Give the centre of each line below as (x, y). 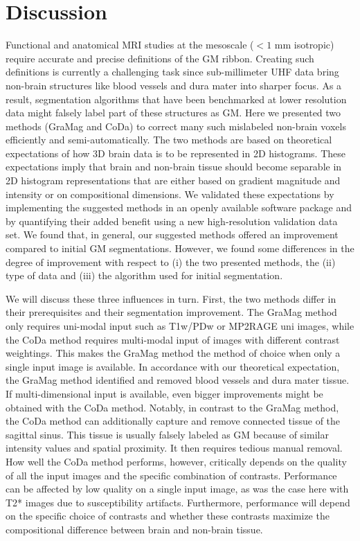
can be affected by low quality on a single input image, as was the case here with (177, 489)
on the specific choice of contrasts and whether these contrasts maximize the (168, 516)
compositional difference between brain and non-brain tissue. (134, 529)
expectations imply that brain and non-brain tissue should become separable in (174, 167)
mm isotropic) (304, 45)
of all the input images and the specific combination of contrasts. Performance (171, 475)
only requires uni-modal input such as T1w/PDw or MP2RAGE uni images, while (180, 326)
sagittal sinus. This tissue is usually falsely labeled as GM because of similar (167, 434)
